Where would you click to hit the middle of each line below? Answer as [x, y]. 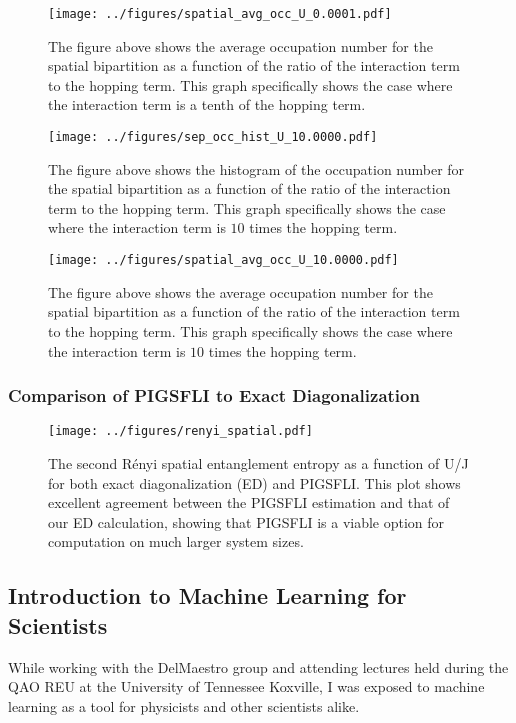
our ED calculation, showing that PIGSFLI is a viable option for [246, 521]
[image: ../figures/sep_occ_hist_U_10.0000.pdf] [213, 137]
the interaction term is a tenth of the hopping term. [207, 104]
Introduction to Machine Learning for [207, 595]
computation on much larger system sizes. [176, 541]
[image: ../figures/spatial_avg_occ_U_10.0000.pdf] [223, 260]
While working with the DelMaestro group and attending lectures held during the [258, 666]
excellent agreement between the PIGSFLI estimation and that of [249, 502]
